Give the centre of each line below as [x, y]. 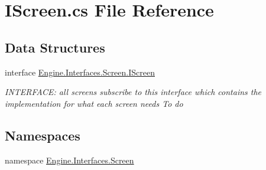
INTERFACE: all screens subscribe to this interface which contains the [133, 92]
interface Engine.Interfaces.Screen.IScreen [80, 72]
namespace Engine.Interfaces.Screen [69, 160]
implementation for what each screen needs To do [94, 103]
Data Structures [55, 47]
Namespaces [43, 135]
